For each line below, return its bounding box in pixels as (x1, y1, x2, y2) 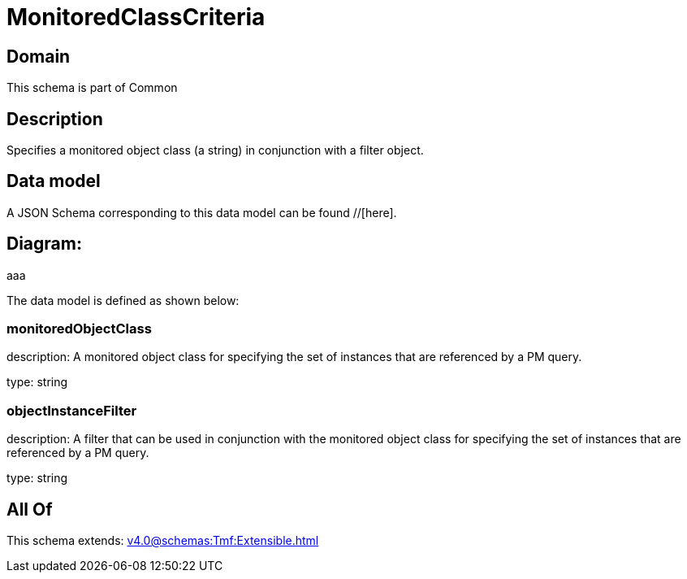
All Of (6, 498, 53, 520)
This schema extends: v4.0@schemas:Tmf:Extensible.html (6, 533, 319, 548)
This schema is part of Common (6, 81, 178, 95)
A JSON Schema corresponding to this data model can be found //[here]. (6, 205, 397, 220)
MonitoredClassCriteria (6, 3, 266, 31)
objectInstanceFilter (6, 402, 137, 419)
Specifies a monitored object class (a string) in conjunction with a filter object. (6, 143, 424, 158)
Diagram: (6, 233, 82, 255)
